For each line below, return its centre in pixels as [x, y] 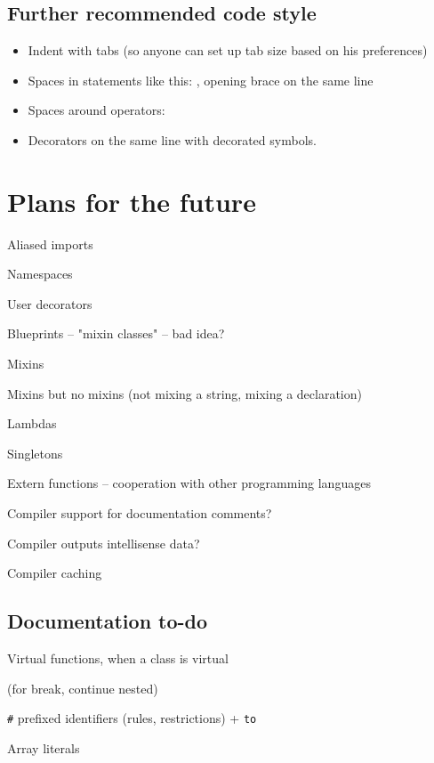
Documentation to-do [108, 621]
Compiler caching [55, 573]
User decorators [50, 303]
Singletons [35, 453]
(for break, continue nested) [83, 688]
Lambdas [32, 423]
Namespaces [40, 274]
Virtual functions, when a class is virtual [118, 658]
